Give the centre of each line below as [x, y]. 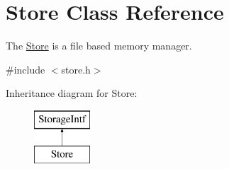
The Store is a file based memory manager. [99, 46]
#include [26, 69]
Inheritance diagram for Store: [72, 93]
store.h [76, 69]
